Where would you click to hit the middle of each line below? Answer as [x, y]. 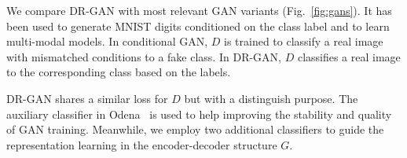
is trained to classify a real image [304, 41]
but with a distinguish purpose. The [271, 98]
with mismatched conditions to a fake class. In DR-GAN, [144, 56]
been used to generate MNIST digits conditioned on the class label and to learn [198, 26]
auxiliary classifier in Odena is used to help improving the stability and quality [199, 114]
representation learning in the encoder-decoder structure [142, 144]
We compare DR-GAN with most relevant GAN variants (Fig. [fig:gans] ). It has [199, 10]
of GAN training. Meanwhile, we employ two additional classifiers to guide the [195, 129]
